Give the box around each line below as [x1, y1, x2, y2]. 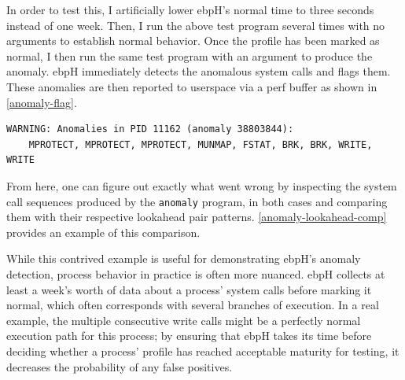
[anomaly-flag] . [6, 94, 77, 110]
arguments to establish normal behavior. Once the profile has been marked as [6, 32, 380, 49]
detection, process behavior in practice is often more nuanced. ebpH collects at [6, 265, 385, 282]
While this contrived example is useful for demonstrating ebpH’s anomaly [6, 250, 361, 267]
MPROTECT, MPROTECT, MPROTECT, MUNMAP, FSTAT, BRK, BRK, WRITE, [28, 138, 373, 150]
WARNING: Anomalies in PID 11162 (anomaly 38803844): [6, 124, 294, 135]
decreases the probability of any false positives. [6, 358, 233, 374]
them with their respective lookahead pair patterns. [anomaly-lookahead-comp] [6, 208, 387, 225]
